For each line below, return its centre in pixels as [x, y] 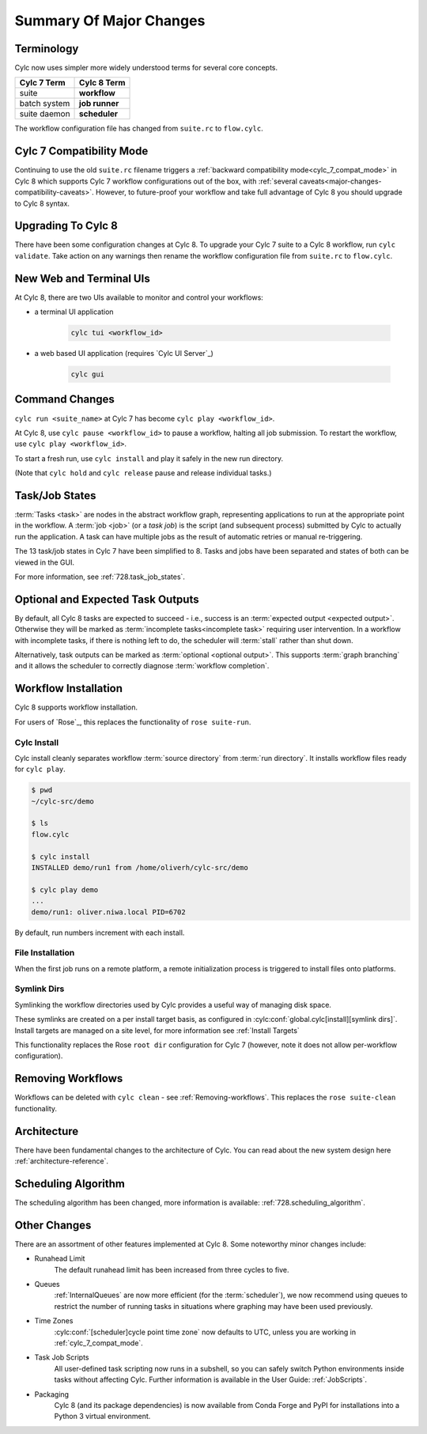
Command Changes [64, 399]
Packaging [52, 1394]
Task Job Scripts [62, 1357]
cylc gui [88, 375]
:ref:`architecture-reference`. [61, 1161]
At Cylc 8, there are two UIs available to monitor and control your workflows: [139, 297]
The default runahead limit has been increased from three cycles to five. [172, 1269]
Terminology [47, 49]
